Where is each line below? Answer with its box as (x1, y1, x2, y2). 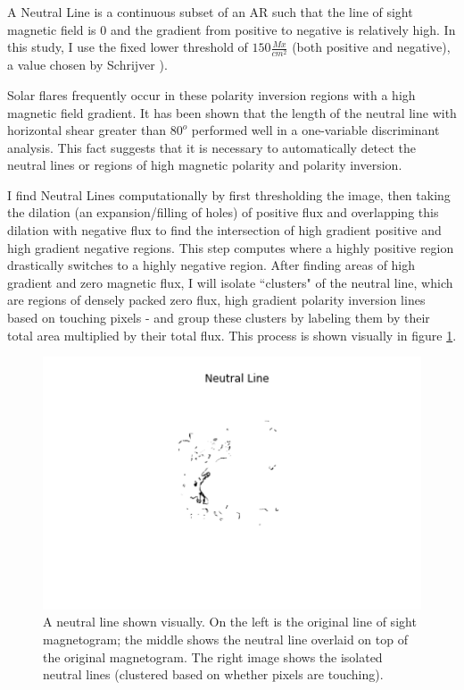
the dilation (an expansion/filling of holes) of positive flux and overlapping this (7, 203, 439, 222)
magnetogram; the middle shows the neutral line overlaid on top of (43, 630, 408, 649)
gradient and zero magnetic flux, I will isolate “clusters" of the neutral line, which (7, 273, 453, 291)
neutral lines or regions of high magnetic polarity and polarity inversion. (7, 156, 402, 174)
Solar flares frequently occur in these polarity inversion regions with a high (7, 85, 416, 104)
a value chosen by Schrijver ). (7, 55, 168, 74)
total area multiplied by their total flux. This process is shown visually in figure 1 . (7, 325, 457, 344)
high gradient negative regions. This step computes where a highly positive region (7, 238, 454, 257)
